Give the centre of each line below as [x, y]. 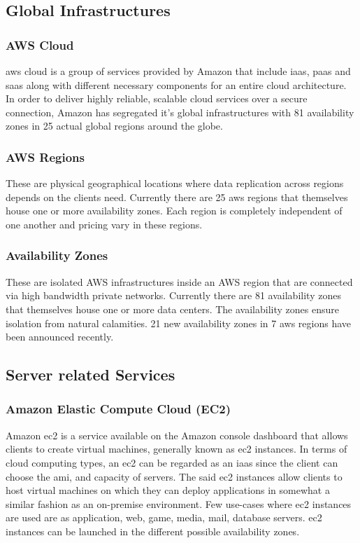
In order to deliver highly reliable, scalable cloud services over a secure [157, 98]
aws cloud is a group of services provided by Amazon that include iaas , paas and [178, 71]
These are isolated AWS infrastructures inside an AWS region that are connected [179, 281]
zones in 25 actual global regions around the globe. [114, 126]
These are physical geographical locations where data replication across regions [175, 183]
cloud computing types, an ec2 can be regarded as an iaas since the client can [172, 462]
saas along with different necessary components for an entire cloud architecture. [176, 84]
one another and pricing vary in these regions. [104, 224]
